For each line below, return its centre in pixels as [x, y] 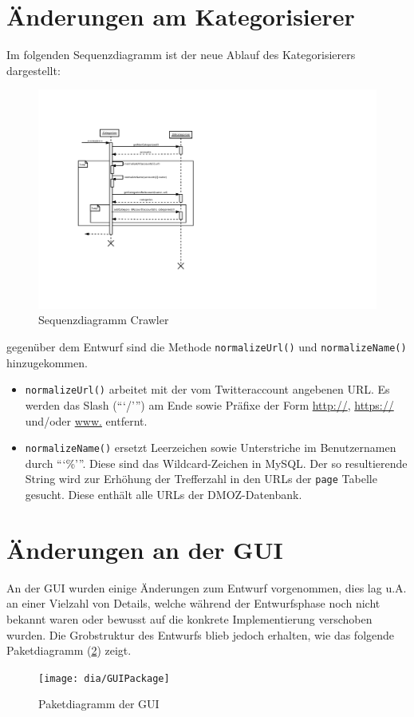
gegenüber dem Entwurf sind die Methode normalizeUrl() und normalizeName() [207, 347]
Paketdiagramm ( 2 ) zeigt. [69, 650]
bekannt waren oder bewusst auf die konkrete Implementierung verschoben [189, 618]
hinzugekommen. [47, 362]
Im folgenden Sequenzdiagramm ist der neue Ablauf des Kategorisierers [181, 55]
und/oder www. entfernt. [86, 420]
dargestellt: [34, 70]
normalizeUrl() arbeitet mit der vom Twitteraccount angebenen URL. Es [207, 389]
